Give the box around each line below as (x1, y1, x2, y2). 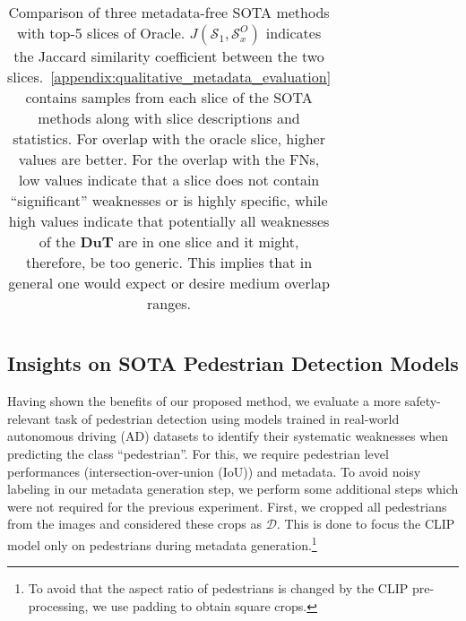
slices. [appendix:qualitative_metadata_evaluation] (7, 66, 332, 87)
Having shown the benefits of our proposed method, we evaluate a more (7, 392, 401, 410)
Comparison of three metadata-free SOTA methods (8, 2, 330, 22)
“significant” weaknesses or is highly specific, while (10, 190, 328, 211)
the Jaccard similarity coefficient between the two (13, 46, 324, 66)
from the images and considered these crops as (7, 514, 262, 533)
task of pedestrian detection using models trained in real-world (54, 409, 400, 427)
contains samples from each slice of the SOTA (25, 87, 313, 108)
